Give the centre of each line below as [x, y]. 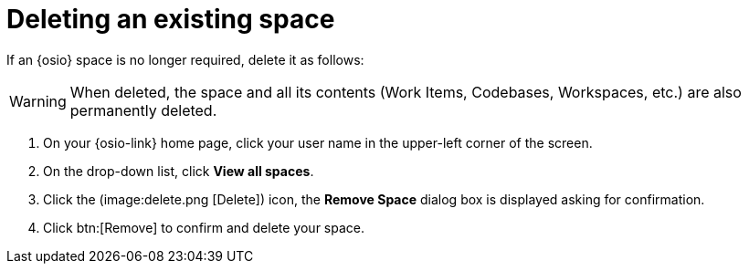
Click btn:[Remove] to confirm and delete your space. [204, 227]
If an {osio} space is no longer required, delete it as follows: [185, 59]
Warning [38, 101]
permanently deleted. [143, 110]
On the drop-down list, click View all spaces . [179, 171]
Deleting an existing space [171, 19]
